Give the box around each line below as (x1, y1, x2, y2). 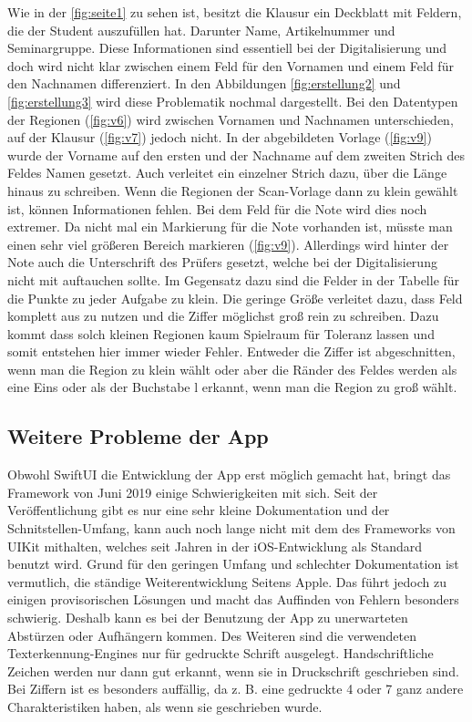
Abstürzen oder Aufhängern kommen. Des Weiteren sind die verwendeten (7, 625, 417, 645)
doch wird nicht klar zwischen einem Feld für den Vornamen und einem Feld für (7, 56, 454, 75)
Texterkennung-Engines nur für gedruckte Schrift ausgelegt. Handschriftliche (7, 644, 434, 663)
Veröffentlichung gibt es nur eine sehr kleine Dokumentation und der (7, 500, 390, 520)
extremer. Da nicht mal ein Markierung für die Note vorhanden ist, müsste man (7, 217, 453, 236)
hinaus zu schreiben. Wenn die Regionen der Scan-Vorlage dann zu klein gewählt (7, 180, 458, 200)
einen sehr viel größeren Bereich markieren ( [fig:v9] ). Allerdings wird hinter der (7, 234, 449, 253)
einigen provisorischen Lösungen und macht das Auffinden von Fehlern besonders (7, 590, 459, 609)
